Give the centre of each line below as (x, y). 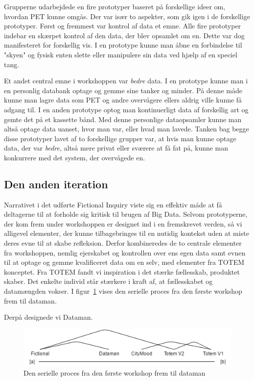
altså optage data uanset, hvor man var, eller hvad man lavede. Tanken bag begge (127, 129)
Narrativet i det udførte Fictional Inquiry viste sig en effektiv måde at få (113, 204)
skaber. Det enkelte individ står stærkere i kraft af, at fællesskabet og (108, 281)
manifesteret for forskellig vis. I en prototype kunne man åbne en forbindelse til (123, 45)
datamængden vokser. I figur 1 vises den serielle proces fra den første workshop (123, 291)
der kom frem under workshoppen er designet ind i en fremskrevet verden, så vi (123, 223)
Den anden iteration (56, 184)
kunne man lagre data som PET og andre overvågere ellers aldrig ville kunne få (123, 100)
